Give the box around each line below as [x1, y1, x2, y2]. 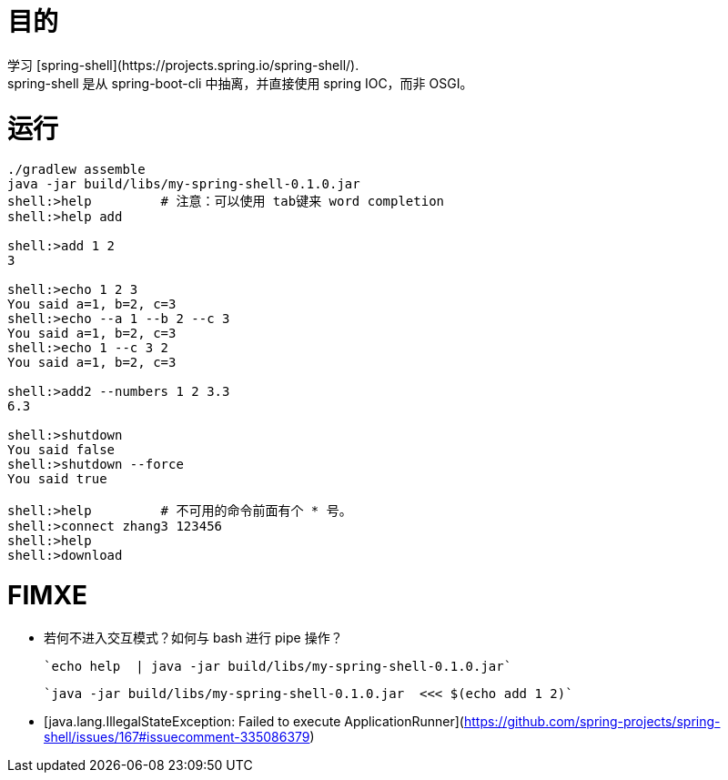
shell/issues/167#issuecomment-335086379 [44, 728, 310, 745]
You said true [7, 471, 107, 487]
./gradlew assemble [7, 162, 146, 177]
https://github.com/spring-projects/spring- [463, 713, 721, 729]
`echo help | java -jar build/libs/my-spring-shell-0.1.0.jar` [44, 658, 512, 674]
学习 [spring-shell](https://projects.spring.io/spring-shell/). [7, 56, 359, 73]
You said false [7, 442, 116, 458]
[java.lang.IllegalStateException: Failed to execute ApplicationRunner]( [44, 713, 464, 729]
